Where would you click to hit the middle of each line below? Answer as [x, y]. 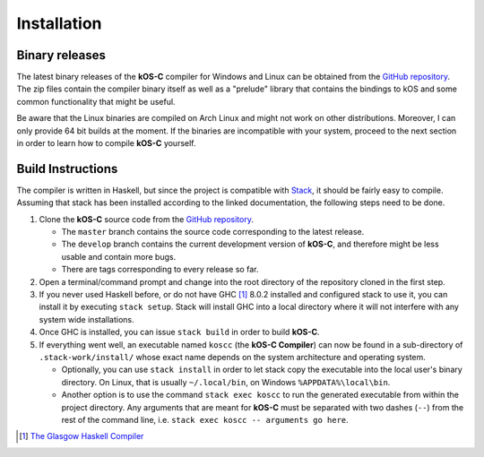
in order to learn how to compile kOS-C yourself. [106, 143]
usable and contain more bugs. [119, 256]
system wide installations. [86, 319]
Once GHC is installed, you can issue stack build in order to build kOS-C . [179, 332]
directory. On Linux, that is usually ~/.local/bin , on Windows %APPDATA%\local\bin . [226, 382]
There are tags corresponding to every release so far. [160, 270]
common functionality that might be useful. [96, 101]
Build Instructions [67, 169]
